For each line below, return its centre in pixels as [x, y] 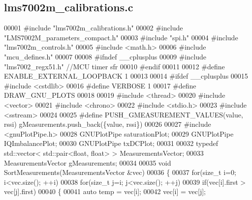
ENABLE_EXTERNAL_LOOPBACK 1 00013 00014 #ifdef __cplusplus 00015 [126, 76]
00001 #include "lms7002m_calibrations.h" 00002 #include [94, 28]
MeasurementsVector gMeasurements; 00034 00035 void [88, 162]
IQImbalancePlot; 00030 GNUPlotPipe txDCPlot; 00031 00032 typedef [111, 143]
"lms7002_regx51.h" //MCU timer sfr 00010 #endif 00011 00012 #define [114, 66]
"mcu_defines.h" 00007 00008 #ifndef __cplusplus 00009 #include [105, 56]
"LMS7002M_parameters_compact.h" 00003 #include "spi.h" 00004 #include [121, 37]
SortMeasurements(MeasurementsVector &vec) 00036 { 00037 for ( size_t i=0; [120, 172]
